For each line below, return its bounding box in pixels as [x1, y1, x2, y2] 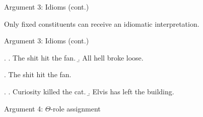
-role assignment [50, 103, 101, 113]
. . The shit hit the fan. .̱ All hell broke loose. [4, 52, 144, 63]
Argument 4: [4, 103, 43, 113]
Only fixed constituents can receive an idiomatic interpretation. [4, 18, 199, 29]
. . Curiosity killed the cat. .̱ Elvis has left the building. [4, 86, 174, 96]
